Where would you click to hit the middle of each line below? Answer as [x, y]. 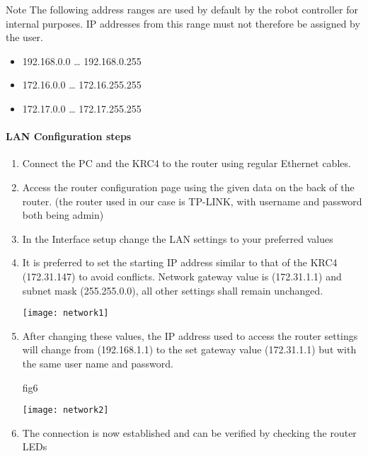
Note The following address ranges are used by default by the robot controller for [182, 9]
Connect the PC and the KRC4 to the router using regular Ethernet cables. [186, 163]
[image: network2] [65, 410]
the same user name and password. [98, 363]
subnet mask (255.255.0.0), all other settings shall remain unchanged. [173, 290]
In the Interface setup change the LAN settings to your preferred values [178, 238]
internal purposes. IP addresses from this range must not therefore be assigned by [183, 23]
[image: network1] [65, 313]
